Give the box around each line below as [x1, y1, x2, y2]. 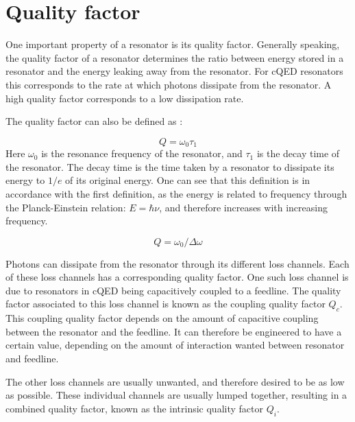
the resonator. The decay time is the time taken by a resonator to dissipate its [5, 159, 334, 174]
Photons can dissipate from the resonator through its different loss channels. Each [5, 256, 350, 270]
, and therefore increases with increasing [159, 200, 328, 214]
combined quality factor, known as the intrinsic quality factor [5, 401, 263, 415]
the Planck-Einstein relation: [5, 200, 126, 214]
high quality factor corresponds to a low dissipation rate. [5, 91, 244, 105]
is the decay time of [256, 146, 340, 161]
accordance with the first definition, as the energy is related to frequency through [5, 186, 347, 200]
